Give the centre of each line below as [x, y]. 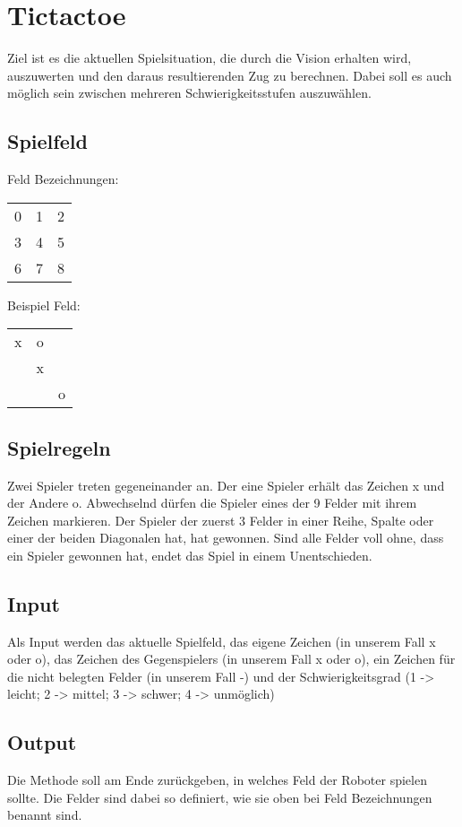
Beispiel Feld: [44, 305]
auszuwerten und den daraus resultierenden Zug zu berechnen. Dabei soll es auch [230, 75]
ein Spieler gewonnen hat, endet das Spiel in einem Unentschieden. [190, 555]
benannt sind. [45, 815]
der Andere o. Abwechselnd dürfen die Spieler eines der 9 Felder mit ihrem [212, 503]
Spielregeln [59, 447]
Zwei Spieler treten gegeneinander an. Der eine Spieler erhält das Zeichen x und [226, 485]
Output [42, 742]
